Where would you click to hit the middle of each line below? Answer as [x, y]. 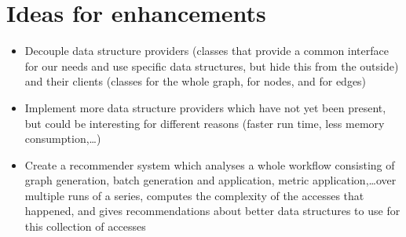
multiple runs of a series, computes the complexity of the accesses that [194, 195]
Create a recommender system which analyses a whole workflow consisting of [210, 164]
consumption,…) [63, 139]
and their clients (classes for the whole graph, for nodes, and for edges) [196, 81]
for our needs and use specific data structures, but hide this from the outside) [212, 66]
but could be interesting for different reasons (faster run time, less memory [205, 123]
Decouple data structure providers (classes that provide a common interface [207, 51]
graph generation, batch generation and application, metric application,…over [210, 180]
